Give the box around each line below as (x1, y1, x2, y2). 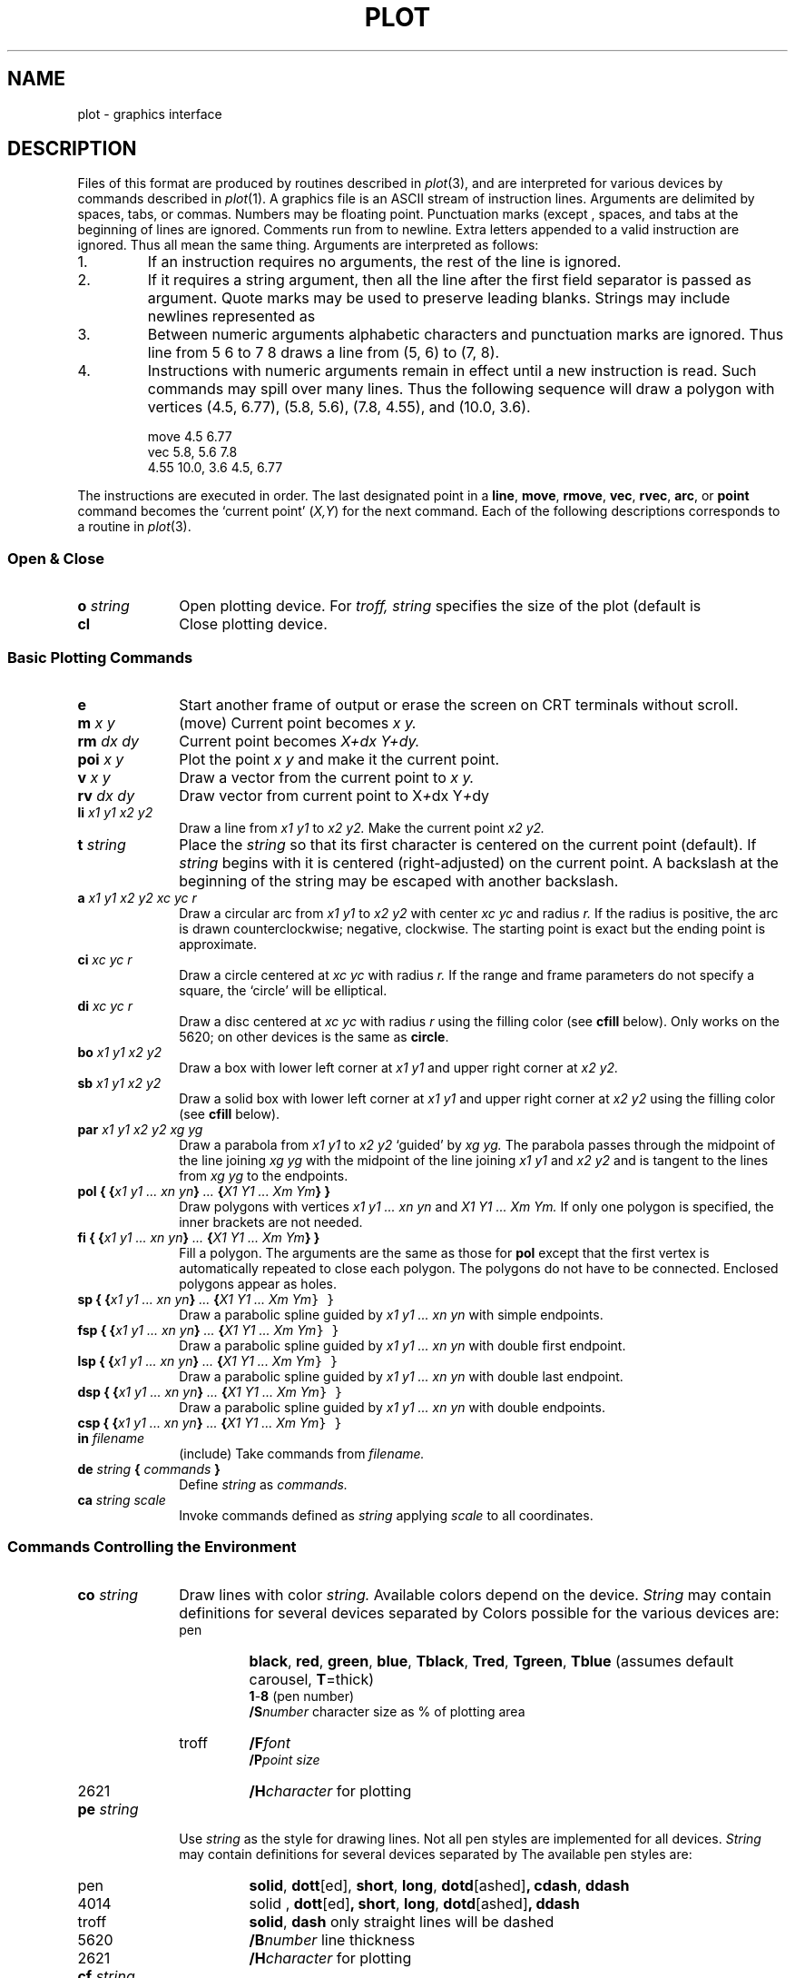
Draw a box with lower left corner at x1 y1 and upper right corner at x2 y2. (179, 1059, 619, 1075)
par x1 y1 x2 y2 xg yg (77, 1121, 203, 1137)
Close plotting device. (179, 615, 328, 634)
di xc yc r (77, 997, 133, 1014)
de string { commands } (77, 1460, 221, 1477)
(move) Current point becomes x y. (179, 713, 417, 732)
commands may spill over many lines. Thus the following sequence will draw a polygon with (147, 380, 775, 399)
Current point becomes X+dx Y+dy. (179, 731, 420, 750)
